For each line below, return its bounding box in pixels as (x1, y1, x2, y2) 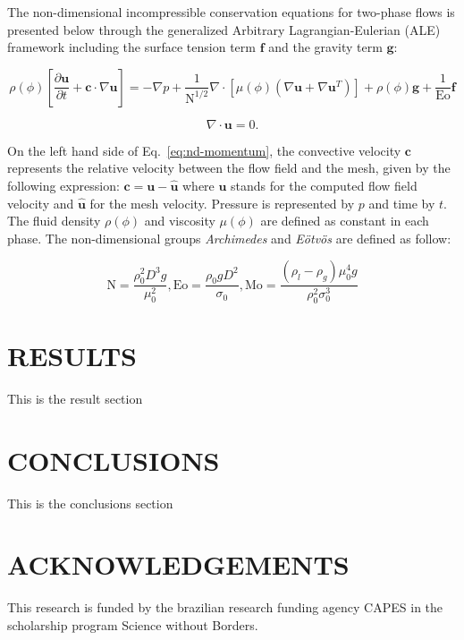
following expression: (7, 175, 120, 194)
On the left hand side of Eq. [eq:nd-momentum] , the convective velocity (7, 141, 401, 159)
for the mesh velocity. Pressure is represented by (89, 193, 355, 212)
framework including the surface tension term (7, 38, 256, 56)
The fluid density (7, 211, 101, 230)
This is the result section (7, 388, 143, 407)
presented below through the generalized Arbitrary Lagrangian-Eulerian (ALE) (7, 20, 441, 38)
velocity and (7, 193, 74, 212)
